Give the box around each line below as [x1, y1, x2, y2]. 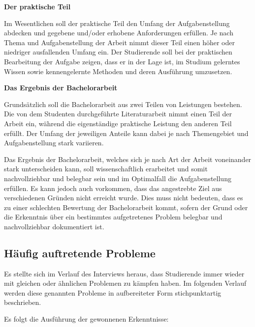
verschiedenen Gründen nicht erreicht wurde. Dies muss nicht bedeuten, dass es [4, 192, 243, 203]
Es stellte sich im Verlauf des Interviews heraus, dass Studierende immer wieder [4, 268, 245, 278]
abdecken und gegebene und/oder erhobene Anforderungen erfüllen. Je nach [4, 27, 233, 38]
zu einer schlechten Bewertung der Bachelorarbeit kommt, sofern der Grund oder [4, 202, 248, 212]
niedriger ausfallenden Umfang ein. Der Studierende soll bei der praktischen [4, 47, 232, 57]
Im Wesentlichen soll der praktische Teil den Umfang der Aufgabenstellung [4, 18, 230, 28]
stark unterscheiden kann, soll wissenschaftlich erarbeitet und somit [4, 163, 208, 174]
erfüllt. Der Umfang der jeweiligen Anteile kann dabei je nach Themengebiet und [4, 128, 249, 138]
